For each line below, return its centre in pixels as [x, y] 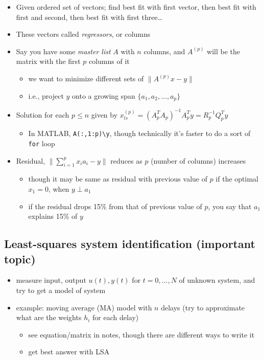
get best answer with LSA [69, 352]
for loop [42, 143]
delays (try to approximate [203, 307]
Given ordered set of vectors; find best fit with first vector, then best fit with [136, 7]
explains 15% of [53, 216]
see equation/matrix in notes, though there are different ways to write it [141, 334]
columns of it [109, 61]
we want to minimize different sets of [86, 78]
